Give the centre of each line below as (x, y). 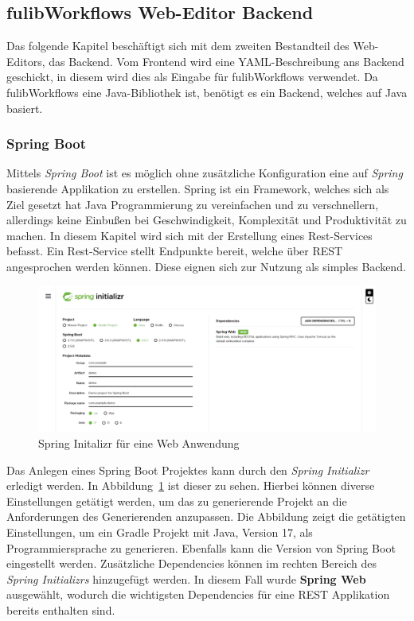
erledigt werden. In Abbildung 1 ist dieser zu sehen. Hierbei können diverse (191, 485)
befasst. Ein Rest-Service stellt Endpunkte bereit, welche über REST (175, 251)
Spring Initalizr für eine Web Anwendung (139, 442)
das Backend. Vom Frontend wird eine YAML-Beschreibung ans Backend (227, 61)
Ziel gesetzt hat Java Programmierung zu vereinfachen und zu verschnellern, (193, 204)
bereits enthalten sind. (61, 609)
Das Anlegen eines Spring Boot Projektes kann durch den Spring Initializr (188, 470)
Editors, (26, 61)
